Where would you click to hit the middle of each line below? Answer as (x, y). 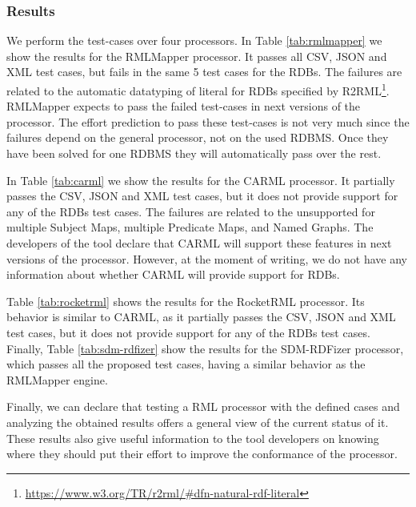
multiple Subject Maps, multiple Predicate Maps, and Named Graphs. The (190, 227)
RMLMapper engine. (57, 379)
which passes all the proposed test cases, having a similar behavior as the (186, 364)
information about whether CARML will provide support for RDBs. (173, 274)
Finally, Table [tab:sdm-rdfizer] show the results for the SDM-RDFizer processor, (205, 348)
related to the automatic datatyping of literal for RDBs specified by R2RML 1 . (198, 89)
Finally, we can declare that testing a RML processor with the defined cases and (203, 406)
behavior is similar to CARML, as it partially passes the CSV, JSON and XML (201, 317)
